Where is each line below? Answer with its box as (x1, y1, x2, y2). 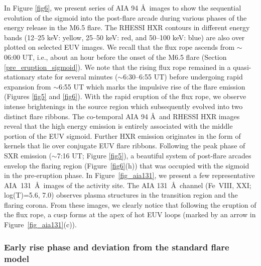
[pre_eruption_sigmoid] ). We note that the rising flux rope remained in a (4, 61, 231, 72)
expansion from (4, 81, 51, 92)
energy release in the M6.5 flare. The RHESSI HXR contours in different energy (4, 22, 250, 33)
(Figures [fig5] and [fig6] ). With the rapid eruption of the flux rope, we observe (4, 91, 246, 102)
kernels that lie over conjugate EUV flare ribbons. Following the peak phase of (4, 140, 245, 151)
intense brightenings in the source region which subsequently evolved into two (4, 101, 243, 111)
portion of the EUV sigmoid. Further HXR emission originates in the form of (4, 130, 241, 141)
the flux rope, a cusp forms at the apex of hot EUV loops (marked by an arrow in (4, 209, 256, 220)
